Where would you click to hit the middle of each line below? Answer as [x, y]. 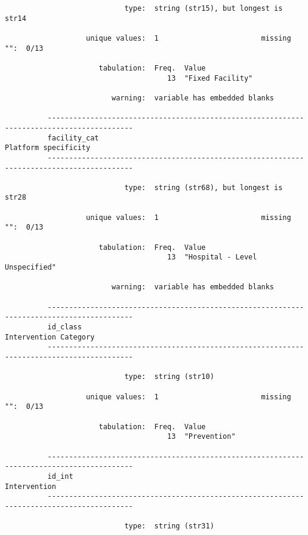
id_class [64, 327]
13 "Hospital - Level [212, 257]
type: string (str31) [169, 526]
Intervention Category [50, 337]
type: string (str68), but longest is [204, 187]
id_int [60, 476]
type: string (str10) [169, 377]
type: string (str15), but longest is [204, 8]
